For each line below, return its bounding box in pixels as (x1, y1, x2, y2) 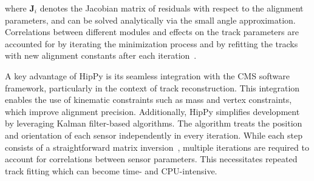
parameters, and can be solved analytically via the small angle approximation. (5, 13, 296, 26)
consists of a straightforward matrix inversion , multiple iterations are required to (5, 140, 309, 153)
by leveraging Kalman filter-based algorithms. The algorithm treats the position (5, 117, 302, 130)
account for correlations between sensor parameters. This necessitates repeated (5, 153, 298, 165)
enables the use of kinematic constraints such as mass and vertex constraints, (5, 93, 292, 106)
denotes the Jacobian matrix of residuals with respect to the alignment (39, 2, 304, 14)
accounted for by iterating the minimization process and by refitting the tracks (5, 37, 298, 50)
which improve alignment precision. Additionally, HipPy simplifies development (5, 105, 300, 117)
